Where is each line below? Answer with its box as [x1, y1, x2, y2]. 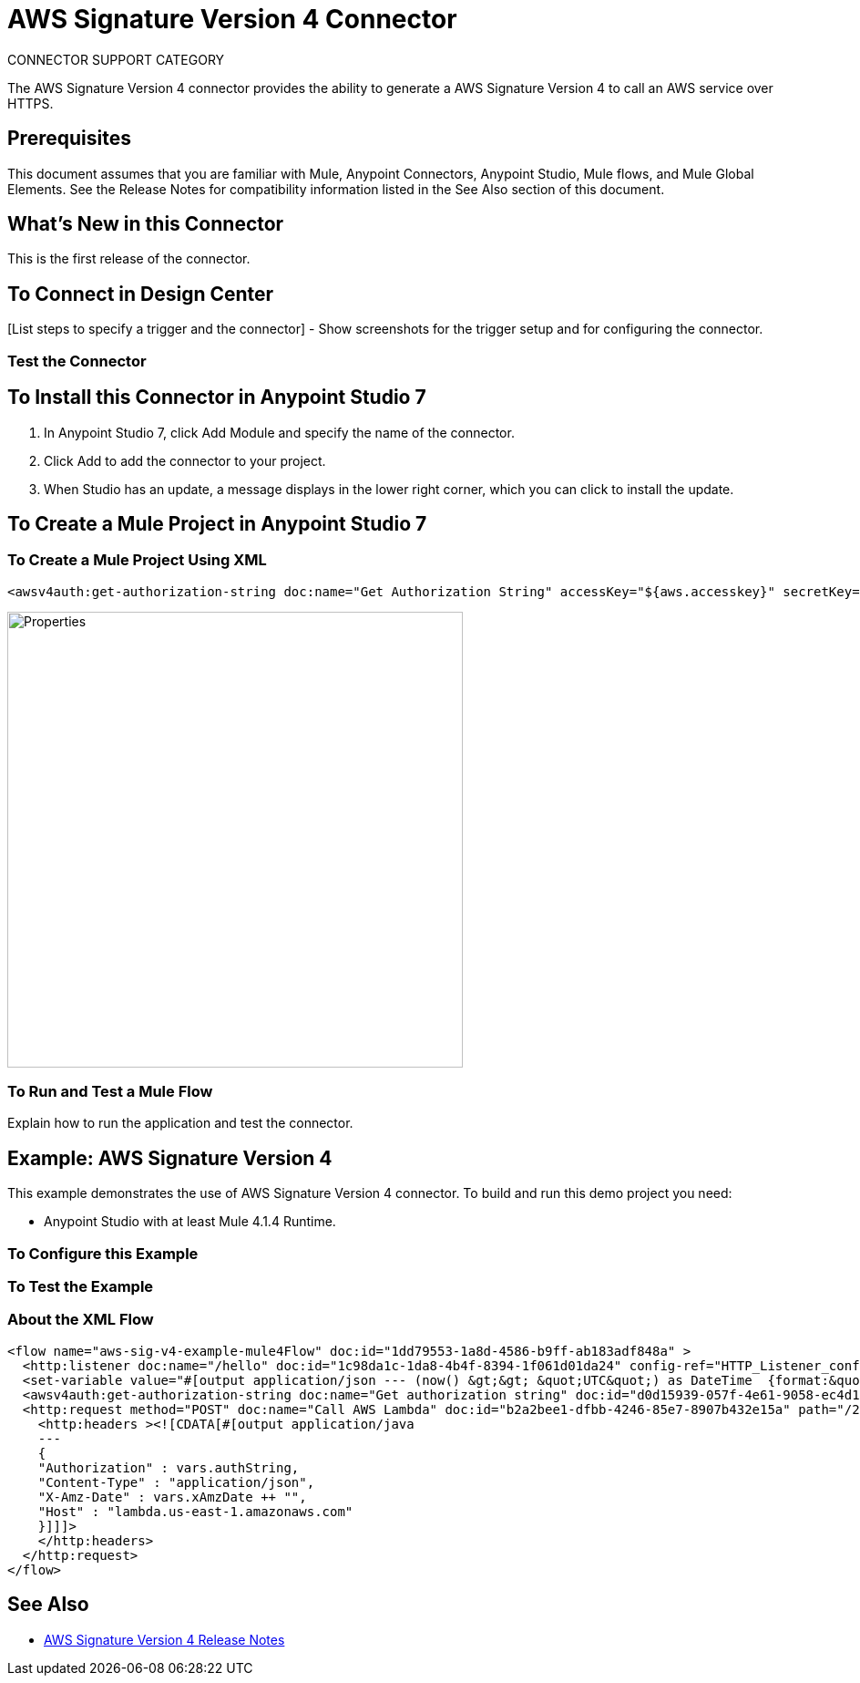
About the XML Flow [7, 1310, 154, 1329]
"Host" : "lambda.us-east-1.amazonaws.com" [37, 1503, 353, 1519]
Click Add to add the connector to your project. [44, 452, 326, 469]
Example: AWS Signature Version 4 [7, 1146, 333, 1170]
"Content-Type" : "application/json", [37, 1474, 315, 1490]
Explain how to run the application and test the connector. [7, 1115, 353, 1131]
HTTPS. [7, 95, 54, 111]
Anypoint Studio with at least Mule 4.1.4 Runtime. [44, 1213, 336, 1230]
